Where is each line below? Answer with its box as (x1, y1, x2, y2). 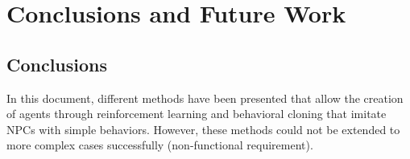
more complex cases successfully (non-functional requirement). (6, 137, 313, 153)
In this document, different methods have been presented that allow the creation (6, 89, 404, 106)
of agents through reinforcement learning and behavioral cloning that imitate (6, 105, 387, 122)
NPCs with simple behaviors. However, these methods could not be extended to (6, 120, 400, 137)
